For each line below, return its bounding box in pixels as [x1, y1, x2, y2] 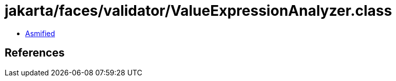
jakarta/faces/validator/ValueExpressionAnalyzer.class [5, 2, 392, 19]
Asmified [25, 29, 55, 38]
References [5, 46, 65, 60]
